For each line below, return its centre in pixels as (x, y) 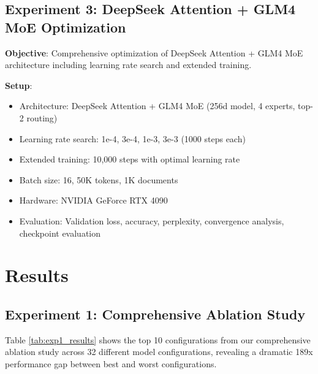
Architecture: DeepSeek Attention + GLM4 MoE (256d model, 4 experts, (157, 106)
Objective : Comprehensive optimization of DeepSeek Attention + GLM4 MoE (154, 52)
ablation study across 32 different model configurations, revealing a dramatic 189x (159, 352)
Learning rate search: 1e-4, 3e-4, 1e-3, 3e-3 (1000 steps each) (132, 138)
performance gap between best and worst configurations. (111, 363)
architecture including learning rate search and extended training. (128, 65)
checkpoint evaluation (60, 233)
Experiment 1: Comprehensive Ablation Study (155, 314)
